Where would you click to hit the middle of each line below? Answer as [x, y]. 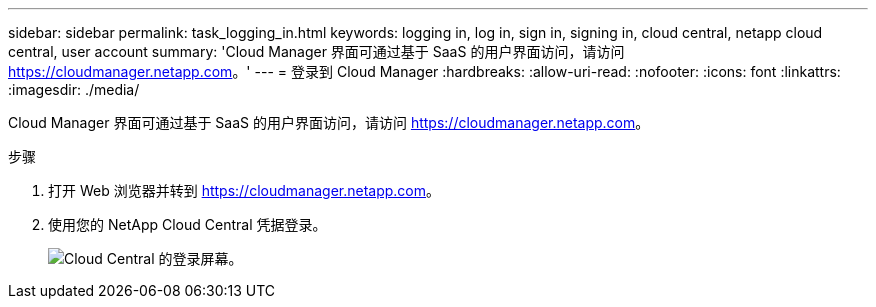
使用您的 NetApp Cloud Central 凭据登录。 [187, 224]
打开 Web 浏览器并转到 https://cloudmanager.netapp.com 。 [244, 190]
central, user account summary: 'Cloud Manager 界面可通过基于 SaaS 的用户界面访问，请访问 [316, 51]
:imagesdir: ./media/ [74, 89]
